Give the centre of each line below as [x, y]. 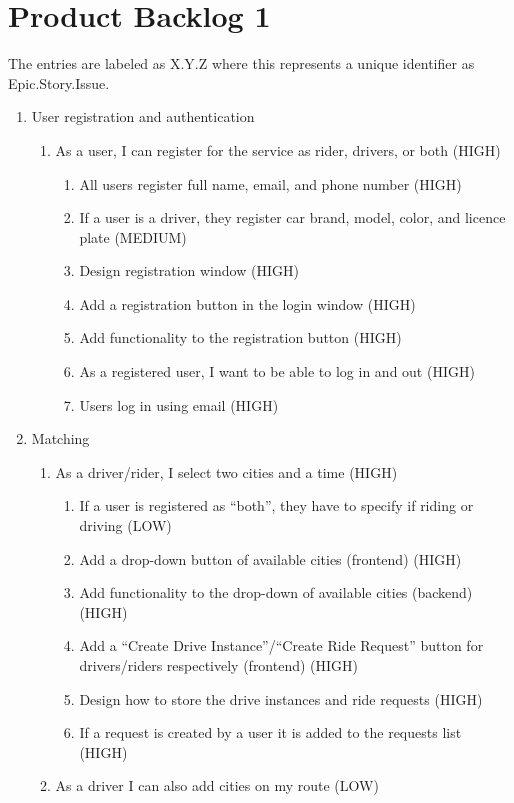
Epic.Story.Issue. [59, 82]
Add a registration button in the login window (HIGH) [247, 303]
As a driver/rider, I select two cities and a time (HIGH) [226, 471]
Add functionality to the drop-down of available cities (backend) [276, 592]
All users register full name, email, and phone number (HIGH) [270, 183]
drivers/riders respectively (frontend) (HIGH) [219, 665]
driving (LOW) [125, 525]
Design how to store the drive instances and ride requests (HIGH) [281, 698]
